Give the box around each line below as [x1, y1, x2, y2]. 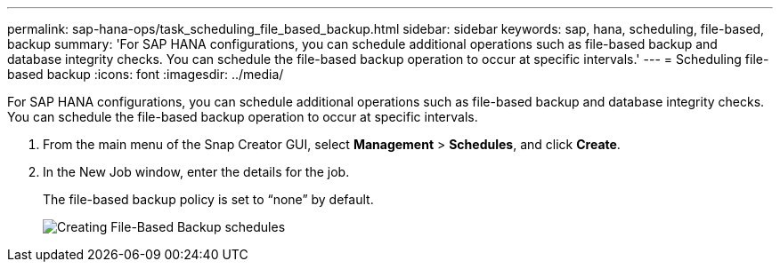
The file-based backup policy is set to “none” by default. [43, 192, 374, 207]
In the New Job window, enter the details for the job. [43, 164, 350, 179]
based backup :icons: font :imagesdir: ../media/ [7, 67, 284, 82]
